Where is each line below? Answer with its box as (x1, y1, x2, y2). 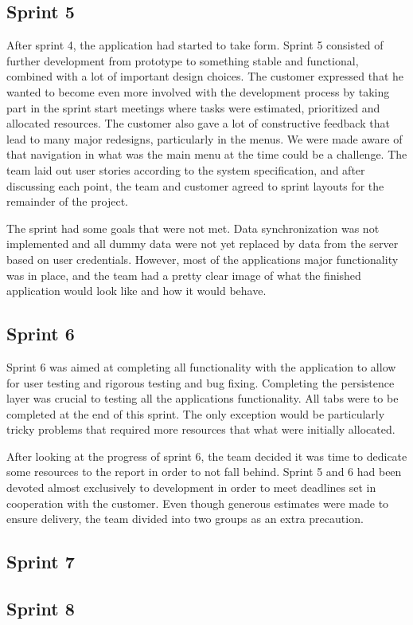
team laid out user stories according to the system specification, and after (6, 161, 365, 178)
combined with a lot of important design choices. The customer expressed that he (6, 68, 404, 85)
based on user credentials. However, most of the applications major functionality (6, 250, 399, 267)
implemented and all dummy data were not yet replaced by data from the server (6, 235, 399, 252)
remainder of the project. (6, 193, 128, 210)
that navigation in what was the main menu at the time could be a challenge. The (6, 146, 407, 163)
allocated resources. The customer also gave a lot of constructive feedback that (6, 115, 390, 132)
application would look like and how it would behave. (6, 282, 267, 299)
